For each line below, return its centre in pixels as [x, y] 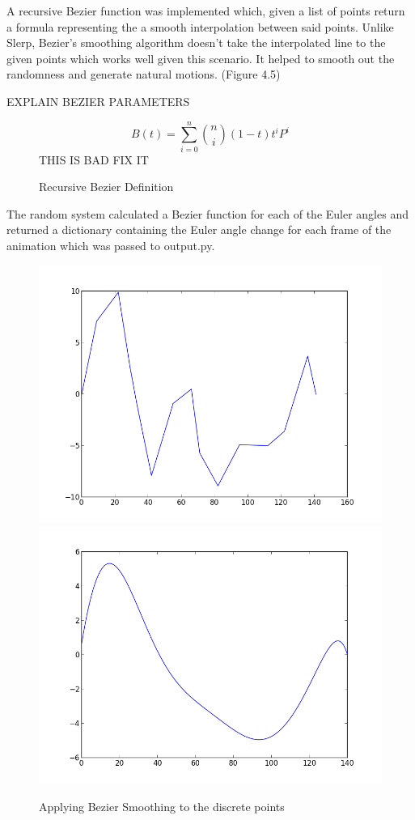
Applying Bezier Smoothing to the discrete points [162, 806]
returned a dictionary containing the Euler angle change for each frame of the [199, 229]
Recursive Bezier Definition [106, 187]
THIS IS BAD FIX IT [94, 159]
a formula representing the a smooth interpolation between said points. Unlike [200, 26]
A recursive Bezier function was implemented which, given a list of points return [206, 11]
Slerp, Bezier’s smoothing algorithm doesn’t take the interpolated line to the [196, 42]
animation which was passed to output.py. [111, 246]
